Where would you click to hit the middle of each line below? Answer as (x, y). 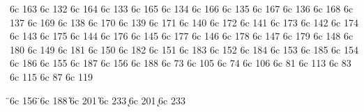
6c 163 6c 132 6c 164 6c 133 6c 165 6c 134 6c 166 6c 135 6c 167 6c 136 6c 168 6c (182, 8)
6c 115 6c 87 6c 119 (51, 76)
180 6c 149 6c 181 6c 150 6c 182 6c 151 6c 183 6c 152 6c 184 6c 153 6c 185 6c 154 (184, 49)
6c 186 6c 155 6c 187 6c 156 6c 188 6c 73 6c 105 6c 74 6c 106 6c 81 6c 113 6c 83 (181, 63)
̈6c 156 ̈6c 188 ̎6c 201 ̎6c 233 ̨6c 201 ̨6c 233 (98, 100)
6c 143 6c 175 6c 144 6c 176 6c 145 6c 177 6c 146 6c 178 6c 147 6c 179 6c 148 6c (182, 36)
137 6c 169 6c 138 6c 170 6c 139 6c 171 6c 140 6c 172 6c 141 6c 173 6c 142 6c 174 (184, 22)
